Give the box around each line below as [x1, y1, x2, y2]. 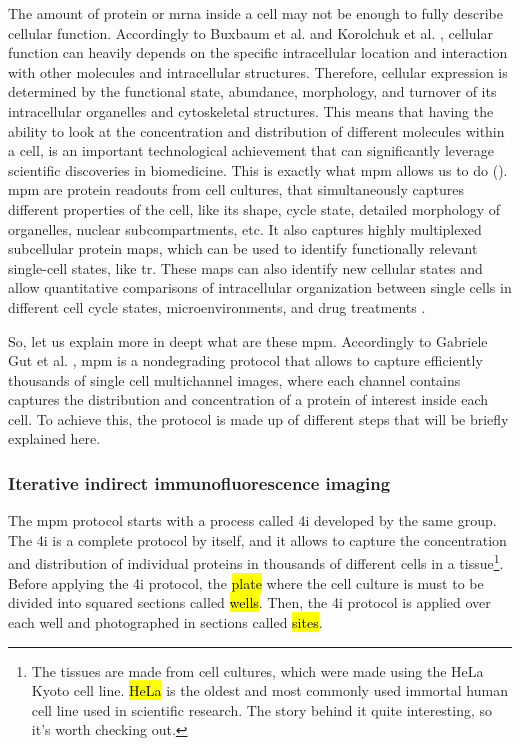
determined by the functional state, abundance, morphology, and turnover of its [8, 81, 497, 102]
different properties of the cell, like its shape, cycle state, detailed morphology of [8, 198, 500, 219]
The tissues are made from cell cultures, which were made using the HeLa [31, 660, 484, 681]
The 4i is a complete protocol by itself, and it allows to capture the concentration [8, 529, 507, 550]
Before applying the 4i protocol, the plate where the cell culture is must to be [8, 572, 484, 593]
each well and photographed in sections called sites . [8, 611, 323, 632]
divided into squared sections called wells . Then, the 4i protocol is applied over [8, 592, 491, 613]
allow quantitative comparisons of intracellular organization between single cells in [8, 277, 512, 298]
